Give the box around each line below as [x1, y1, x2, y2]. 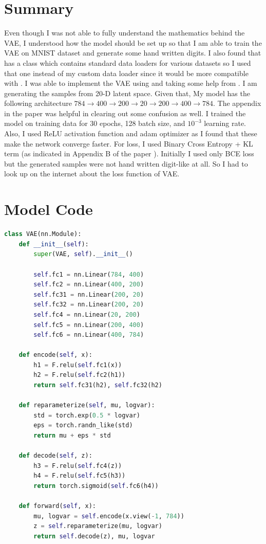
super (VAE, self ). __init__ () [33, 250, 133, 258]
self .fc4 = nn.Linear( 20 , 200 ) [33, 311, 140, 318]
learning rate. [204, 118, 246, 129]
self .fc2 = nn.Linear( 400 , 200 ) [33, 281, 144, 288]
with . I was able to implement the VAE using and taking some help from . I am [4, 78, 257, 88]
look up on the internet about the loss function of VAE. [4, 168, 180, 179]
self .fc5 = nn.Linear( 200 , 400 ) [33, 321, 144, 329]
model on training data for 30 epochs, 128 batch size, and [4, 118, 185, 129]
